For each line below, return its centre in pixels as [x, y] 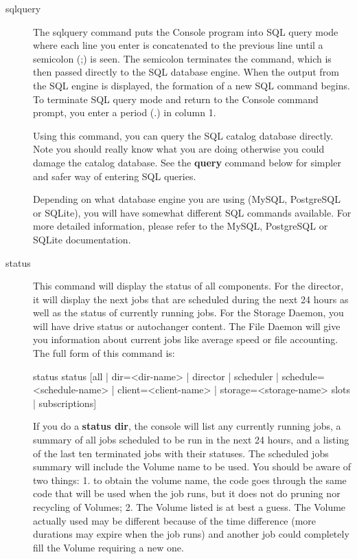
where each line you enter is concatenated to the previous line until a [178, 45]
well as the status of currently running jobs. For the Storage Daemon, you [188, 313]
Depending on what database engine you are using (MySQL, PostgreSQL [187, 199]
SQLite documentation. [82, 239]
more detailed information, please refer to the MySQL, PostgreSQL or [181, 226]
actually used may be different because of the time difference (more [175, 520]
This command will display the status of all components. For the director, [188, 286]
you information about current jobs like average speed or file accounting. [186, 339]
